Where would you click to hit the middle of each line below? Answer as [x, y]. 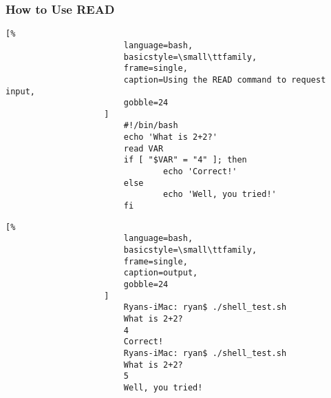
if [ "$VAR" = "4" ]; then [185, 160]
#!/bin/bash [151, 126]
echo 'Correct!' [200, 172]
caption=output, [161, 273]
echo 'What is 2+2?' [170, 137]
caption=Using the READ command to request [225, 80]
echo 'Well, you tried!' [220, 195]
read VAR [143, 148]
